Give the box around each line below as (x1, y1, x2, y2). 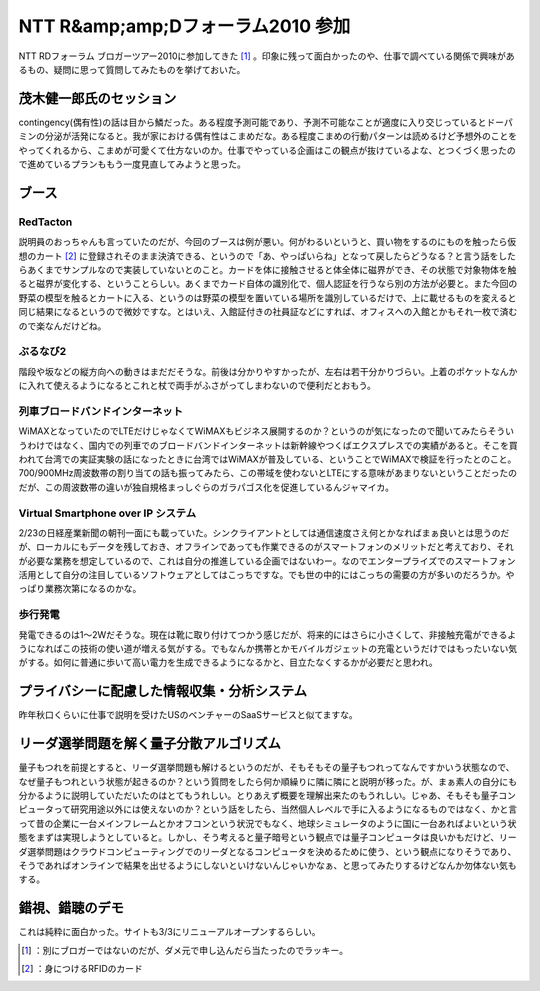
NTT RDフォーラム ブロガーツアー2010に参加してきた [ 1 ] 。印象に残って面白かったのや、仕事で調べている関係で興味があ (18, 50, 515, 62)
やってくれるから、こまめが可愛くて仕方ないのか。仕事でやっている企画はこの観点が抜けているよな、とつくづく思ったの (18, 144, 516, 156)
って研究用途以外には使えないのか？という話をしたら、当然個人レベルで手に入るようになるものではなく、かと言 (53, 803, 518, 815)
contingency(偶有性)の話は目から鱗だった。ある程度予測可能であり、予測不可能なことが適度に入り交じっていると (18, 116, 487, 128)
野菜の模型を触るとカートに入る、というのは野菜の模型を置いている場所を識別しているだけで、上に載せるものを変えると (18, 291, 517, 304)
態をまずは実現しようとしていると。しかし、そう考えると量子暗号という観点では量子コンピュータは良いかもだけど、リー (18, 831, 517, 844)
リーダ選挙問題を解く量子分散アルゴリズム (18, 735, 282, 752)
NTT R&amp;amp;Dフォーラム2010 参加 (18, 15, 351, 37)
